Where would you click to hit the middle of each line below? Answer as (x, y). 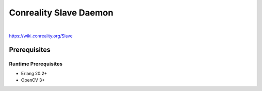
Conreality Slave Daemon (61, 13)
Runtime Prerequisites (36, 64)
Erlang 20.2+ (34, 74)
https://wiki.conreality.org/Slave (41, 36)
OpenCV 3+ (33, 80)
